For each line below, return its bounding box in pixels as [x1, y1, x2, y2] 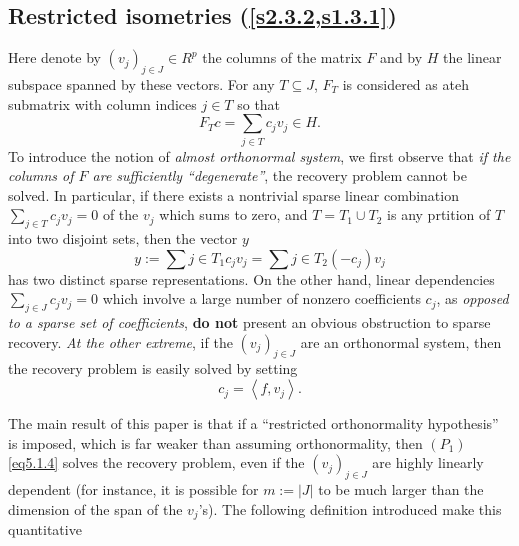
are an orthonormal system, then [300, 331, 502, 352]
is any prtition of [387, 204, 491, 225]
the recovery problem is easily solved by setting [8, 358, 298, 379]
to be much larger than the [318, 479, 484, 500]
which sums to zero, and [159, 204, 308, 225]
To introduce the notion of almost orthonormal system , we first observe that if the [8, 145, 511, 166]
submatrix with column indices [8, 93, 197, 114]
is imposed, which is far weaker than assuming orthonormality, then [8, 432, 423, 453]
